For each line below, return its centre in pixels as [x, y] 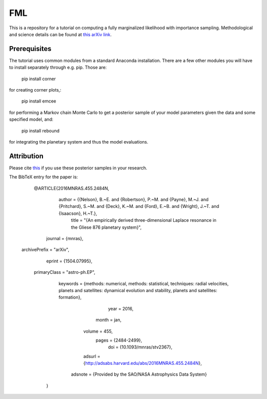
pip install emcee [39, 101]
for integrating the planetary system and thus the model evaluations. [79, 142]
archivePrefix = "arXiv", [45, 249]
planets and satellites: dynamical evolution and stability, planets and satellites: [138, 290]
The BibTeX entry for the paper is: [44, 177]
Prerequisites [30, 49]
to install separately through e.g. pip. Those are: [58, 67]
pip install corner [39, 79]
